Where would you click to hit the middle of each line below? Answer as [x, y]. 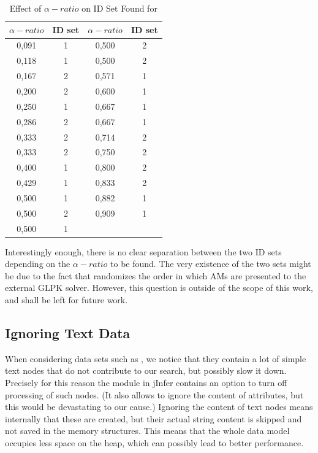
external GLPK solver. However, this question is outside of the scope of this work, [159, 288]
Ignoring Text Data [68, 333]
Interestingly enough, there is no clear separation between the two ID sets [143, 251]
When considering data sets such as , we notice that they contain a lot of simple [156, 358]
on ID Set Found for [119, 8]
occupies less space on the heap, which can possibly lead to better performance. [154, 442]
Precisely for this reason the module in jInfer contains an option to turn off [146, 383]
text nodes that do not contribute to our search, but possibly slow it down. [146, 370]
